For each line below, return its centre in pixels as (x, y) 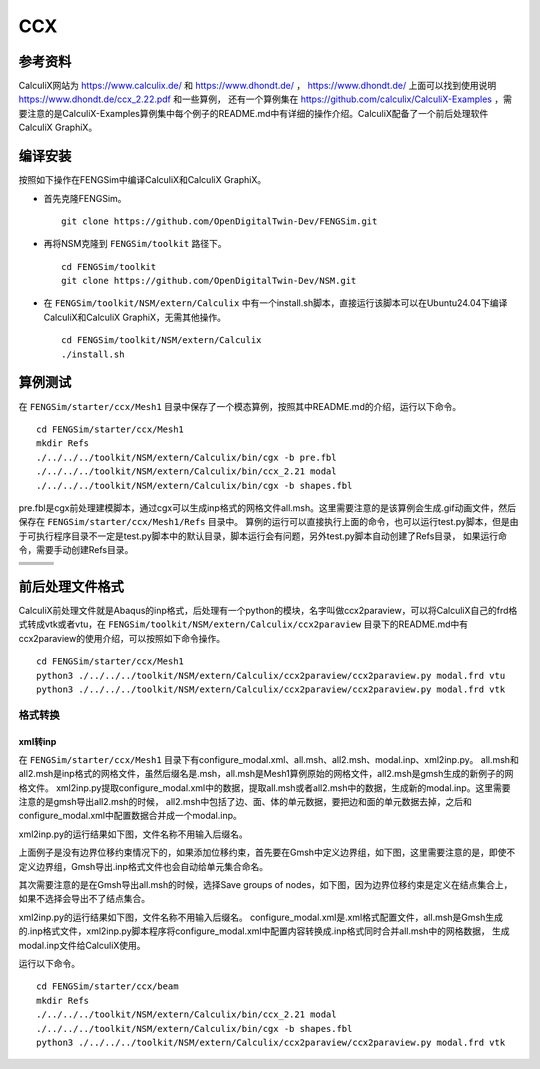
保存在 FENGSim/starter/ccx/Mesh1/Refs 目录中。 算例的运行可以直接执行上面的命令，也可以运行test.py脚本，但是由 (268, 522)
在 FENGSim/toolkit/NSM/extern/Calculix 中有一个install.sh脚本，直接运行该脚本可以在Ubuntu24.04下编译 (275, 303)
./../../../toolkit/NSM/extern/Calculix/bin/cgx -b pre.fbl (186, 457)
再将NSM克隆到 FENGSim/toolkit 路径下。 (135, 244)
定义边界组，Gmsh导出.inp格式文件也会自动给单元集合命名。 (143, 866)
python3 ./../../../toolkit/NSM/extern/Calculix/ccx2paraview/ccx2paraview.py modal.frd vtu (271, 675)
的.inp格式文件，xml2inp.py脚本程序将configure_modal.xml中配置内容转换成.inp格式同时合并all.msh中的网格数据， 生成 (264, 931)
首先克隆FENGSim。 (85, 198)
